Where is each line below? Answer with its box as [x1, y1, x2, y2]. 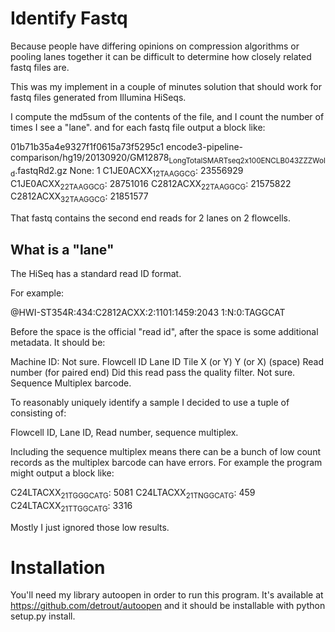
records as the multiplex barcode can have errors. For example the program [10, 456, 323, 468]
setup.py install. [10, 610, 76, 622]
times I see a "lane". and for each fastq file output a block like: [10, 121, 266, 133]
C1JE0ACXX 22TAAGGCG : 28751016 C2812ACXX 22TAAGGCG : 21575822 [10, 177, 292, 192]
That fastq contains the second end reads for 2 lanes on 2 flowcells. [10, 212, 291, 224]
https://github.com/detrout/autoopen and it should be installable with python [10, 600, 326, 612]
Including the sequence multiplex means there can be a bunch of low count [10, 445, 322, 457]
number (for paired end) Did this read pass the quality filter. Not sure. [10, 366, 296, 378]
